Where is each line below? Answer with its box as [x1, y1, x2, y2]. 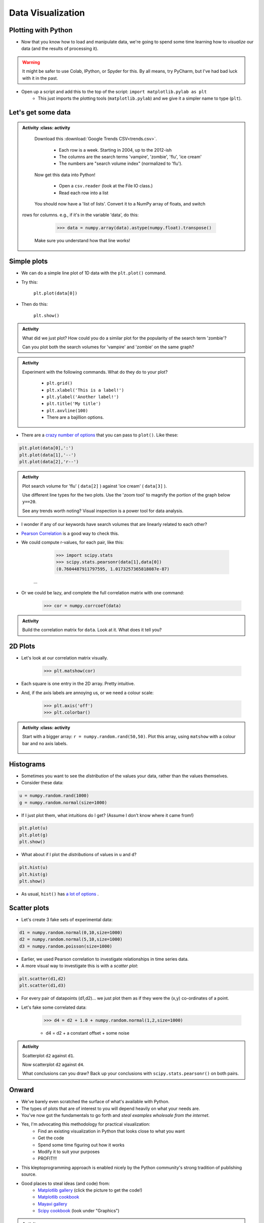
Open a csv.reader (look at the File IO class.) [59, 183, 153, 189]
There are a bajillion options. [46, 414, 104, 420]
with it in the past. [22, 75, 58, 81]
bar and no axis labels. [22, 740, 68, 746]
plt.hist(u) [19, 865, 48, 870]
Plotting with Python [9, 26, 73, 34]
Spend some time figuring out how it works [38, 1142, 125, 1148]
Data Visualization [9, 7, 85, 18]
